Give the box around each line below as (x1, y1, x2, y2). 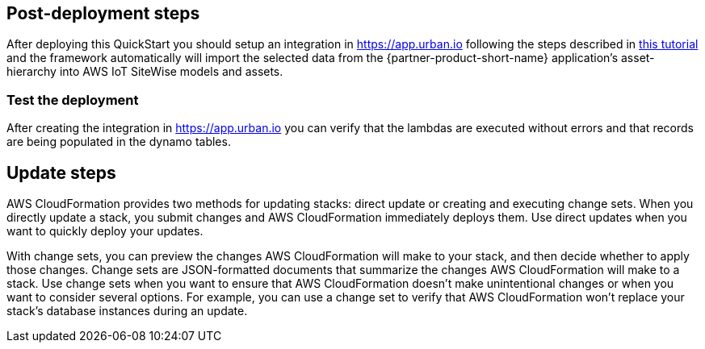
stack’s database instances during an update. (6, 304, 248, 318)
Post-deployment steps (6, 3, 200, 23)
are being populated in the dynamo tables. (6, 135, 231, 149)
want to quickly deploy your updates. (6, 224, 204, 239)
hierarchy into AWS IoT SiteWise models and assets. (6, 64, 283, 79)
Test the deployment (6, 91, 139, 108)
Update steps (6, 162, 116, 183)
